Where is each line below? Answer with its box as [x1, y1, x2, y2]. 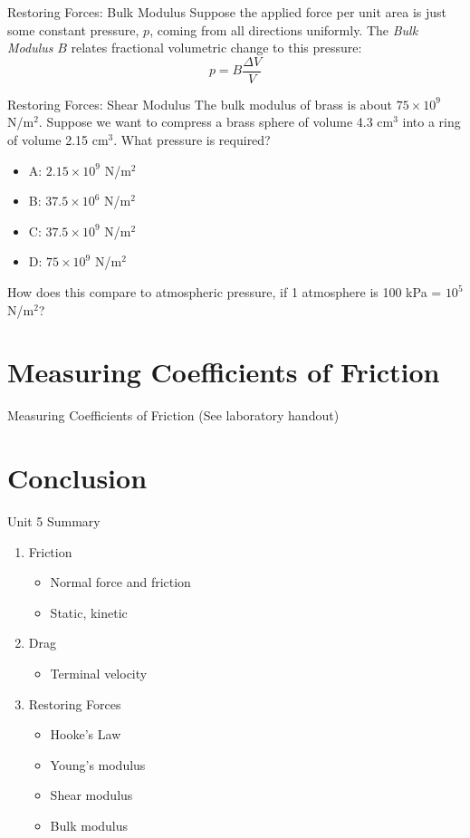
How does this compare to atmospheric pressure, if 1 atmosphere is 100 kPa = [7, 283, 442, 301]
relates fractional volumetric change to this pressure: [71, 38, 362, 57]
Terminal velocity [50, 664, 148, 682]
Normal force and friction [50, 573, 191, 592]
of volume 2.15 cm [7, 130, 109, 149]
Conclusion [7, 459, 148, 496]
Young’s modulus [50, 755, 146, 774]
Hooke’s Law [50, 725, 121, 744]
